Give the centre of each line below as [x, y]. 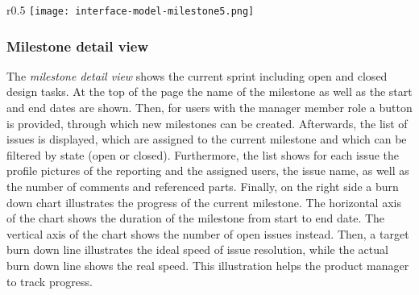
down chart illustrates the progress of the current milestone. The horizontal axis [204, 202]
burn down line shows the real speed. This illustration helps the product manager [208, 265]
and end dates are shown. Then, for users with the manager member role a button [209, 108]
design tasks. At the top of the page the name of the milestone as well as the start [209, 91]
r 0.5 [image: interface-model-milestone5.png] [131, 10]
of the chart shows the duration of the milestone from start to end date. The [196, 218]
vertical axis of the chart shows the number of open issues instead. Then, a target [208, 233]
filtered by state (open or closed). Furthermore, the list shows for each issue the [203, 154]
